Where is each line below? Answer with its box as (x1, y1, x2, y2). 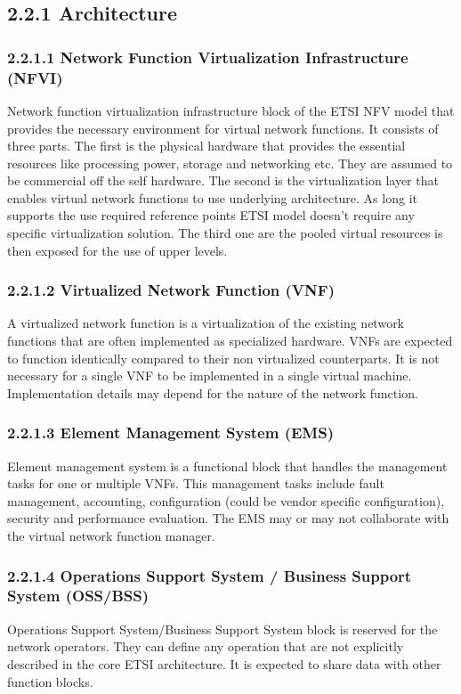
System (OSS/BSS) (7, 584, 150, 607)
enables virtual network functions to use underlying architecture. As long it (7, 188, 417, 207)
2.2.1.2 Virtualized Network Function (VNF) (7, 279, 335, 301)
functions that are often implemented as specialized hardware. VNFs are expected (7, 331, 453, 350)
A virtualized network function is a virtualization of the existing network (7, 314, 405, 332)
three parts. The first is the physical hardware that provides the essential (7, 136, 406, 155)
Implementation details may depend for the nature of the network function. (7, 383, 418, 402)
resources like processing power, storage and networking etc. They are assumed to (7, 153, 453, 172)
